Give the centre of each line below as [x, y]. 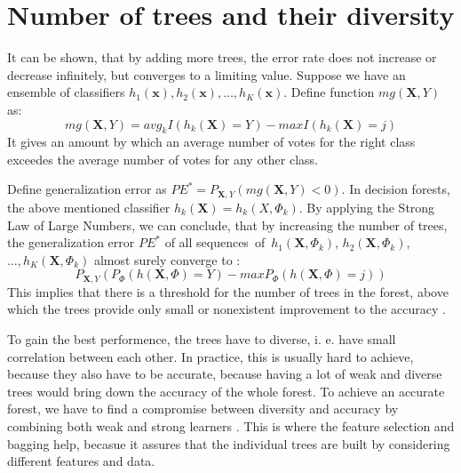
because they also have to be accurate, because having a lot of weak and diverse [225, 374]
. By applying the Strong [367, 207]
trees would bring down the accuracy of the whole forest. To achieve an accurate [226, 391]
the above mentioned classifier [89, 207]
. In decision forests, [396, 189]
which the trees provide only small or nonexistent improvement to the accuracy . [227, 309]
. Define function [329, 92]
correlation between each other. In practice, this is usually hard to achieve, [211, 356]
